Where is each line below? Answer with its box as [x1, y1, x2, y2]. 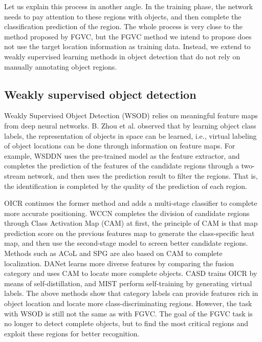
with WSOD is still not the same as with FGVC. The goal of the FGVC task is [4, 308, 253, 318]
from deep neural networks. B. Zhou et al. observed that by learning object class [4, 120, 256, 131]
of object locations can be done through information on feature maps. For [4, 140, 235, 151]
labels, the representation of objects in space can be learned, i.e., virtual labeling [4, 130, 257, 141]
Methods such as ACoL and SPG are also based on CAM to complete [4, 248, 223, 259]
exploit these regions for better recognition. [4, 328, 140, 338]
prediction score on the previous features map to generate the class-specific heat [4, 227, 255, 238]
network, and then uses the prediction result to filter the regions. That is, [27, 170, 258, 181]
